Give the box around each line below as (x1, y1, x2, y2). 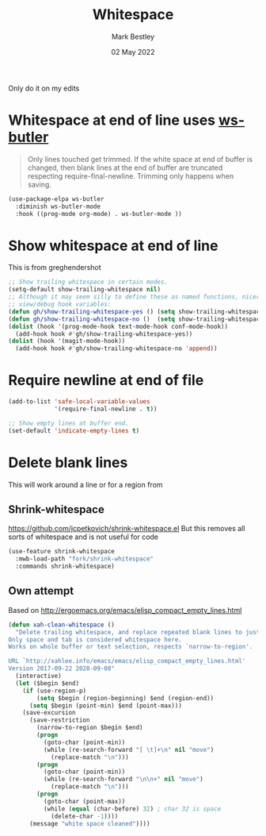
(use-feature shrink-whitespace (8, 548, 115, 556)
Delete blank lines (8, 453, 128, 472)
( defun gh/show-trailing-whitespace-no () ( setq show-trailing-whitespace (8, 315, 264, 323)
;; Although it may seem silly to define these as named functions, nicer (8, 293, 260, 301)
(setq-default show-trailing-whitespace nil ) (8, 286, 161, 294)
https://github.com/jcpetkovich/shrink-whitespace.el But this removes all (8, 524, 245, 534)
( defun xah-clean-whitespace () (8, 621, 115, 629)
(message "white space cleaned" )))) (28, 819, 150, 827)
